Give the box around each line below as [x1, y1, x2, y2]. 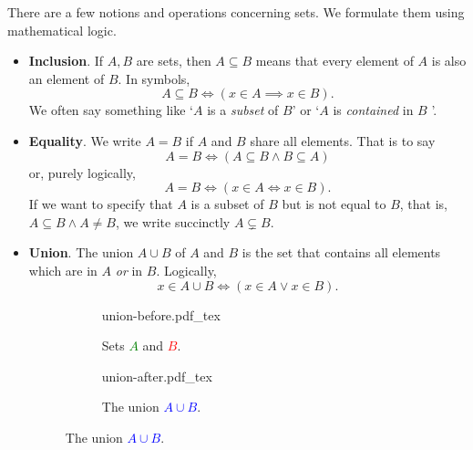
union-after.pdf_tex [101, 366, 212, 385]
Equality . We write [28, 131, 141, 150]
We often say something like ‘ [28, 100, 193, 120]
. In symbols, [118, 68, 190, 88]
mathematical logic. [7, 20, 117, 39]
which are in [28, 260, 98, 279]
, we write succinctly [115, 212, 231, 231]
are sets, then [136, 51, 211, 70]
